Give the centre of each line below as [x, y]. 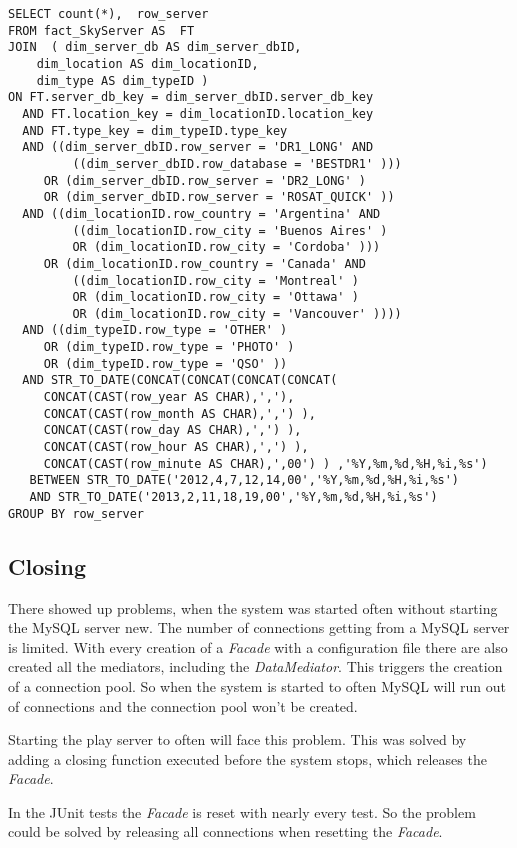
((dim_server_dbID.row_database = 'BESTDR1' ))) [237, 163]
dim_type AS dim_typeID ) [122, 80]
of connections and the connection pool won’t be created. [183, 705]
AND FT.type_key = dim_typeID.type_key [155, 130]
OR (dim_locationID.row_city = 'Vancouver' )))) [237, 313]
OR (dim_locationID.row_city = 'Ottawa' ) [215, 297]
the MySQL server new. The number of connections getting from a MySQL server [259, 627]
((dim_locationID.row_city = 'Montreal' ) [215, 280]
